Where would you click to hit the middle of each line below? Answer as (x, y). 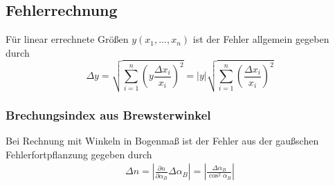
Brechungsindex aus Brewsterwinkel (108, 114)
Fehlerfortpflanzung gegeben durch (79, 154)
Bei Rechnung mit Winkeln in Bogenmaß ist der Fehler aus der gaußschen (162, 141)
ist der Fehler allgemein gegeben (261, 39)
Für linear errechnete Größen (67, 39)
